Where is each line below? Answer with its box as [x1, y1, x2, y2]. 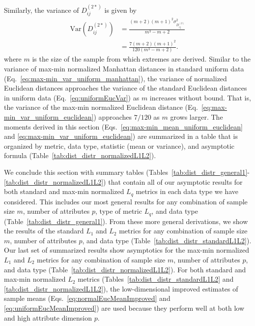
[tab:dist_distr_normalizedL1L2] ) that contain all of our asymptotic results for [4, 176, 243, 187]
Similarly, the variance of [4, 4, 79, 15]
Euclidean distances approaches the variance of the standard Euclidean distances [4, 83, 247, 93]
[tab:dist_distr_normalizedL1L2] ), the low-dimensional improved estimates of [4, 283, 238, 293]
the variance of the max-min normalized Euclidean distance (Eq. [4, 102, 198, 112]
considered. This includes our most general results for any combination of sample [4, 196, 248, 206]
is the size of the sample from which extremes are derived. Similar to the [32, 54, 251, 64]
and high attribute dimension [4, 312, 92, 323]
